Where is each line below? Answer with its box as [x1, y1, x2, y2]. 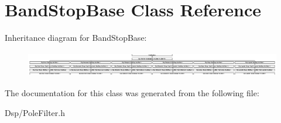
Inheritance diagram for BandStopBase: [5, 31, 147, 44]
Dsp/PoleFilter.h [5, 106, 65, 118]
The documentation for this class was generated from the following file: [5, 87, 259, 99]
